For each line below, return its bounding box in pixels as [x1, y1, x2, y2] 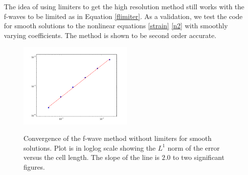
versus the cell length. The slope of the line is [23, 152, 159, 162]
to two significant [173, 152, 225, 162]
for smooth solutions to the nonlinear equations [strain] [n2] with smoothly [4, 20, 228, 31]
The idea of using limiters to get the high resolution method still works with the [4, 1, 245, 11]
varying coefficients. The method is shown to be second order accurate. [4, 30, 217, 40]
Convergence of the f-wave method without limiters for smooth [23, 133, 212, 143]
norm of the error [167, 142, 220, 153]
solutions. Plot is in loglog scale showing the [23, 142, 156, 153]
